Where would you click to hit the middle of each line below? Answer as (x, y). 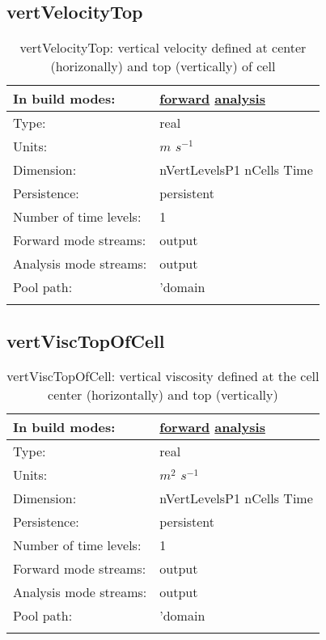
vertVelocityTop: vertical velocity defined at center (163, 48)
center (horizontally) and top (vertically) (163, 395)
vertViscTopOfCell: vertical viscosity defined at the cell (163, 376)
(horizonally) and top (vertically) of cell (163, 66)
